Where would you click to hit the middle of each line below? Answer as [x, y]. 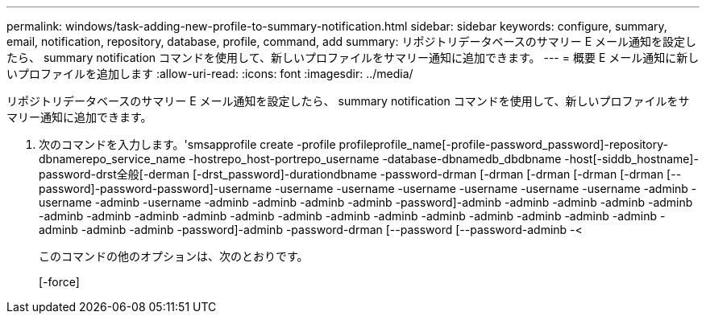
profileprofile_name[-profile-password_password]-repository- [503, 144]
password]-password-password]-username [156, 189]
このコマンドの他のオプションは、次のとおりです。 [174, 256]
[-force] [59, 282]
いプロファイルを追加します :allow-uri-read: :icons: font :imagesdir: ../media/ [210, 74]
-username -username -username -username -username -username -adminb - [486, 189]
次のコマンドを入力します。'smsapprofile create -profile [187, 144]
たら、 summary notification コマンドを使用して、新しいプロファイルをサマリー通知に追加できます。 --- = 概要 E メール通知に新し [353, 57]
